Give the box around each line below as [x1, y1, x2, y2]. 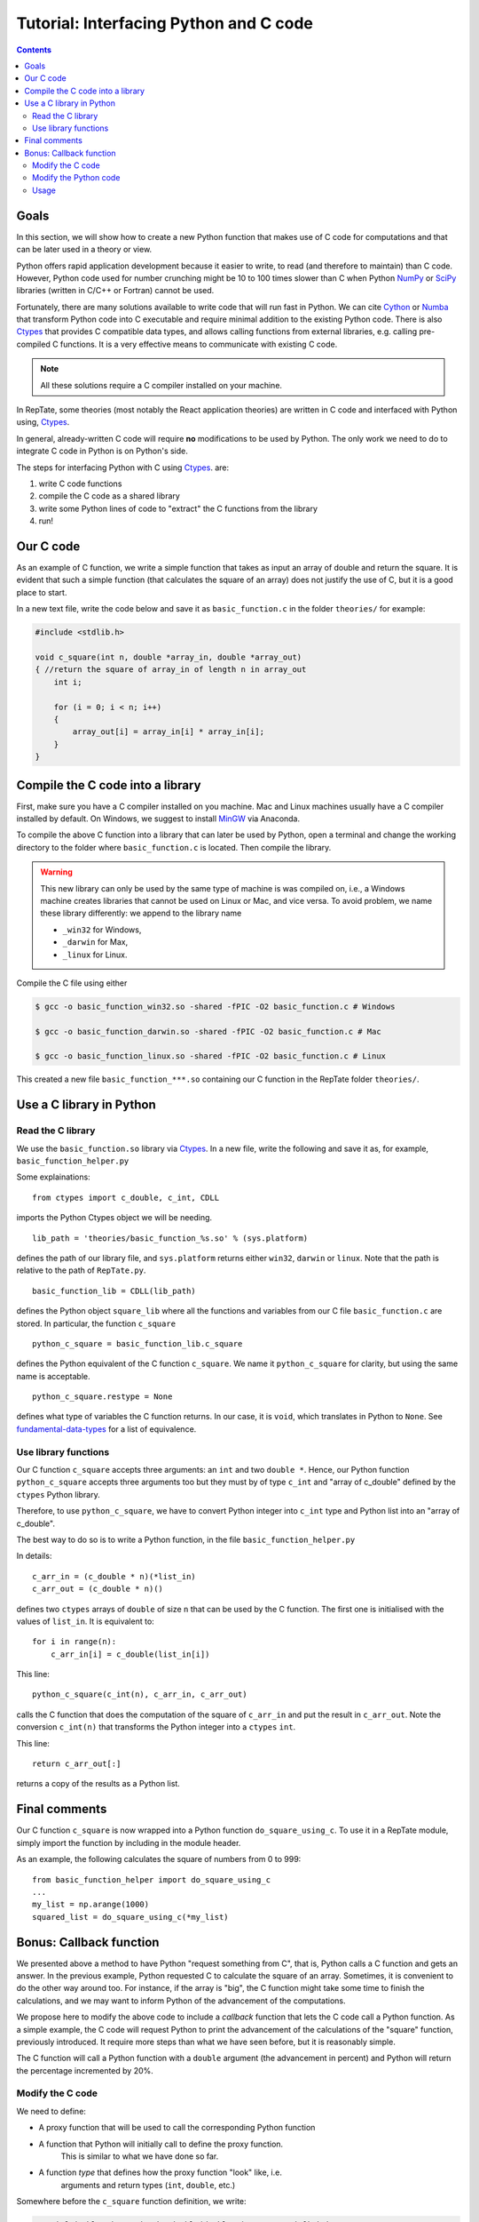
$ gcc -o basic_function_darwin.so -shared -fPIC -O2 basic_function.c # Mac [35, 1027, 381, 1036]
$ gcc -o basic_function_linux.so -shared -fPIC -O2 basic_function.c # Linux [35, 1051, 386, 1061]
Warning [40, 867, 73, 877]
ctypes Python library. [16, 1489, 101, 1499]
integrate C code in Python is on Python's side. [16, 445, 188, 457]
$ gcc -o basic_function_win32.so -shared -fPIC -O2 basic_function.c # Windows [35, 1001, 396, 1011]
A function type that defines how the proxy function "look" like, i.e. [38, 2167, 283, 2178]
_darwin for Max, [62, 937, 129, 947]
